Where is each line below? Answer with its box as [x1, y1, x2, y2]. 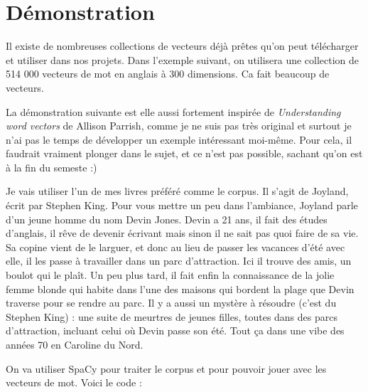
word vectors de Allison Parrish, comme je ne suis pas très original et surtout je [6, 118, 352, 133]
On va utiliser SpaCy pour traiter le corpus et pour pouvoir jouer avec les [6, 361, 327, 376]
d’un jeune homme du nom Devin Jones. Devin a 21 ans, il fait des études [6, 211, 328, 226]
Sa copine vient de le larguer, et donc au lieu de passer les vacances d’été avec [6, 239, 345, 254]
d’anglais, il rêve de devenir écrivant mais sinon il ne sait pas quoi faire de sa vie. [6, 226, 359, 240]
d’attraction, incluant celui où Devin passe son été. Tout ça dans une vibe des [6, 323, 345, 338]
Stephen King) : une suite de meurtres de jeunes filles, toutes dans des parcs [6, 309, 337, 324]
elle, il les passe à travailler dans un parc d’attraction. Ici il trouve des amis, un [6, 253, 352, 268]
